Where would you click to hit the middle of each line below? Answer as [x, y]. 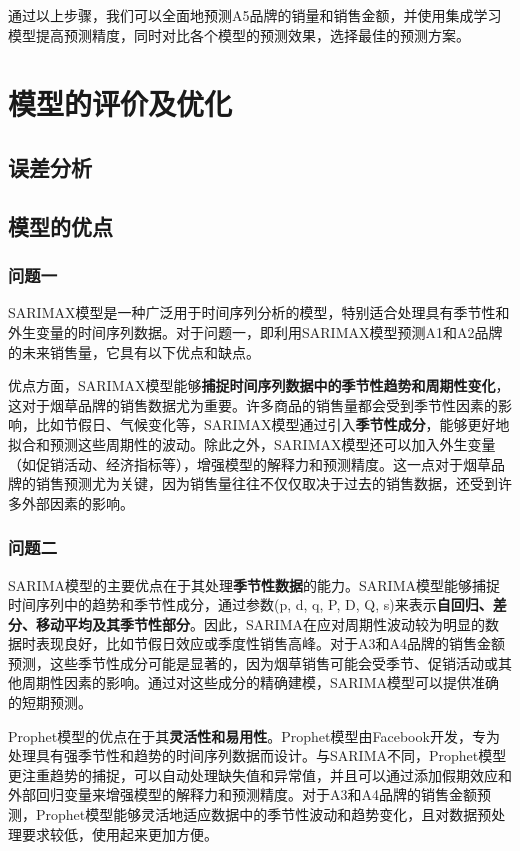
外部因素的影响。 [77, 502]
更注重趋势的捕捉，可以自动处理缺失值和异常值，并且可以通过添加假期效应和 [260, 774]
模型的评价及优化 [120, 103]
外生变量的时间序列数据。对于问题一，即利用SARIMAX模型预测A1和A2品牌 [255, 331]
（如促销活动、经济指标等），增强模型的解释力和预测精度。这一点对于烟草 [249, 463]
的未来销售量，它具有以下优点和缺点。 [134, 351]
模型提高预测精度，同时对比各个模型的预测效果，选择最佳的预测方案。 [239, 34]
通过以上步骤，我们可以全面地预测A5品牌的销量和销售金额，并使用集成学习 [255, 15]
